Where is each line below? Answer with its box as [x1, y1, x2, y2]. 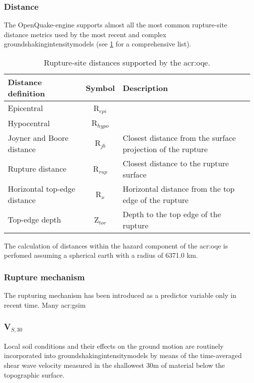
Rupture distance [8, 163, 66, 175]
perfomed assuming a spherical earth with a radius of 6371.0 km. [4, 250, 198, 260]
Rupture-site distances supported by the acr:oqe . [43, 57, 211, 68]
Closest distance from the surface [123, 132, 236, 143]
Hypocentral [8, 117, 50, 129]
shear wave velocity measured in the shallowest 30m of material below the [4, 360, 225, 370]
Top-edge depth [8, 214, 61, 225]
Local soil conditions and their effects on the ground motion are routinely [4, 340, 224, 351]
